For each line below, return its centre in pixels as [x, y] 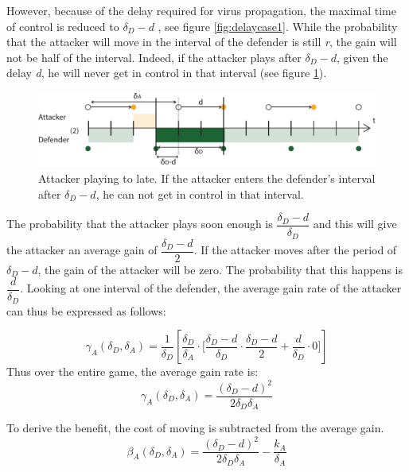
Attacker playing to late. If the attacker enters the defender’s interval [207, 178]
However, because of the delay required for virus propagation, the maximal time [201, 10]
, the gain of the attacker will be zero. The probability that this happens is [220, 269]
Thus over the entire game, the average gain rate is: [132, 371]
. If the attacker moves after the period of [295, 250]
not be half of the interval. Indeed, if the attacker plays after [154, 57]
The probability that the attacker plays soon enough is [140, 224]
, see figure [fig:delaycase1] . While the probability [278, 26]
